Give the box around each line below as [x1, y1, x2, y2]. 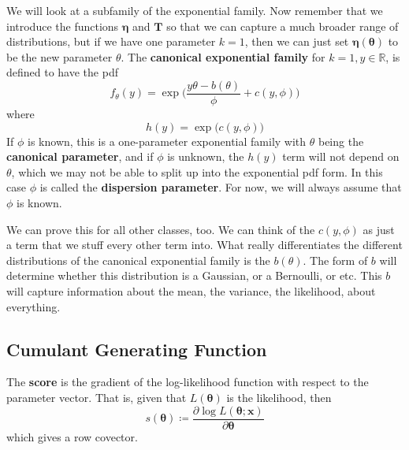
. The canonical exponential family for [121, 48, 325, 65]
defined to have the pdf [6, 64, 118, 80]
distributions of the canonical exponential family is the [6, 251, 270, 268]
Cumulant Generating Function [6, 337, 267, 361]
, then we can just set [244, 33, 349, 50]
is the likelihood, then [226, 389, 332, 405]
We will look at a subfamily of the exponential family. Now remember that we [6, 2, 383, 18]
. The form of [303, 251, 368, 268]
